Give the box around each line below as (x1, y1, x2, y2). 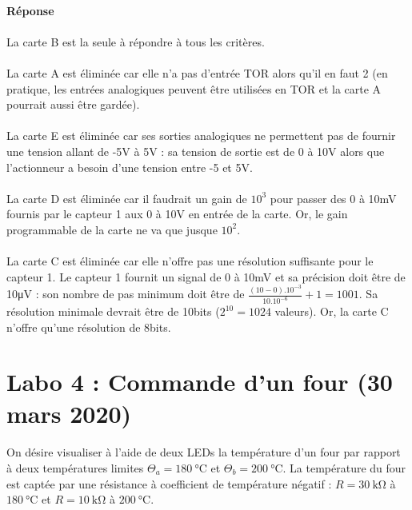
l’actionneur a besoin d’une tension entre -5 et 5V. (6, 158, 253, 175)
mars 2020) (6, 396, 132, 429)
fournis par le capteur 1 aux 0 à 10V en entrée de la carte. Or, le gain (6, 205, 348, 222)
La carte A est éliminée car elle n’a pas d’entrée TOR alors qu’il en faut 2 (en (6, 64, 388, 81)
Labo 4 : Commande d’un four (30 (6, 365, 393, 398)
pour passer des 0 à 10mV (270, 189, 397, 206)
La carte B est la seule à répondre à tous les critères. (6, 33, 265, 50)
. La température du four (282, 460, 406, 476)
